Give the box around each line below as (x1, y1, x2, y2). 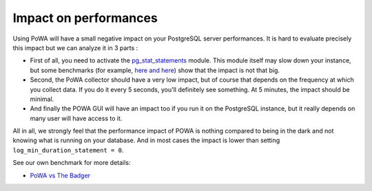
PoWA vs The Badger (30, 171, 91, 179)
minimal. (30, 95, 54, 103)
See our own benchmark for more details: (12, 159, 131, 167)
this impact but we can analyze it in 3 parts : (12, 43, 138, 52)
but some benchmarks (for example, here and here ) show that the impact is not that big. (30, 66, 280, 74)
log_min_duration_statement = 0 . (12, 146, 124, 154)
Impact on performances (12, 10, 158, 25)
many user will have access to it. (30, 114, 123, 122)
